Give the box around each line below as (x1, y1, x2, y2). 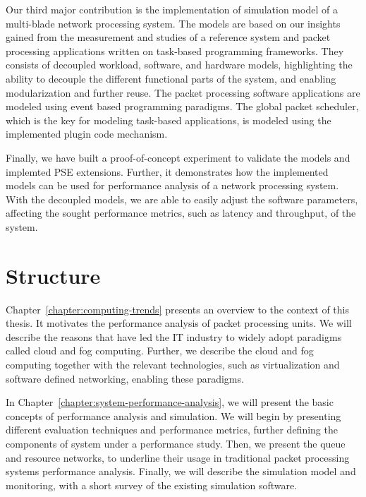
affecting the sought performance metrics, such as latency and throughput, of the (6, 205, 356, 220)
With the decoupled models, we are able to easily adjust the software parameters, (6, 191, 358, 206)
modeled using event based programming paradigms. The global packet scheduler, (6, 99, 359, 114)
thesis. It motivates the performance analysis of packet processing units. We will (6, 316, 352, 330)
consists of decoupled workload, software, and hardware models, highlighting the (6, 57, 353, 72)
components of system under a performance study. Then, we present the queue (6, 436, 346, 450)
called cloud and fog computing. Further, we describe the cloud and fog (6, 343, 314, 358)
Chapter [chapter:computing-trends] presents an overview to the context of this (6, 301, 350, 316)
